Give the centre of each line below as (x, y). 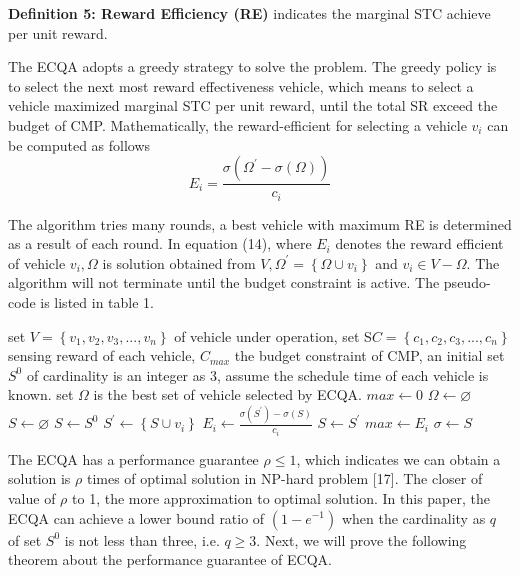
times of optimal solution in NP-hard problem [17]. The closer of (284, 478)
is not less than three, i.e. (142, 539)
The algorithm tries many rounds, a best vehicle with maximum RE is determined (260, 223)
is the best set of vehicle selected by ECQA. (227, 394)
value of (32, 497)
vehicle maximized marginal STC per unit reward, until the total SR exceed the (253, 105)
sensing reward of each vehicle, (102, 355)
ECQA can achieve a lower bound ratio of (136, 517)
